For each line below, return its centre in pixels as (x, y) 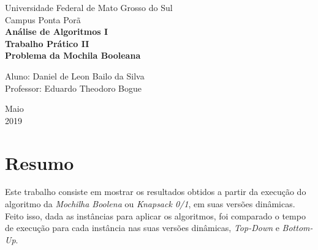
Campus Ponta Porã (43, 19)
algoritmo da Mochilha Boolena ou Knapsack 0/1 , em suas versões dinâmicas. (150, 204)
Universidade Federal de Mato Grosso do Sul (89, 7)
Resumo (40, 162)
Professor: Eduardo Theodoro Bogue (73, 88)
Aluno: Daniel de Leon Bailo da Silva (75, 75)
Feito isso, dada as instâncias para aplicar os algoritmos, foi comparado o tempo (155, 215)
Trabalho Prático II (47, 43)
